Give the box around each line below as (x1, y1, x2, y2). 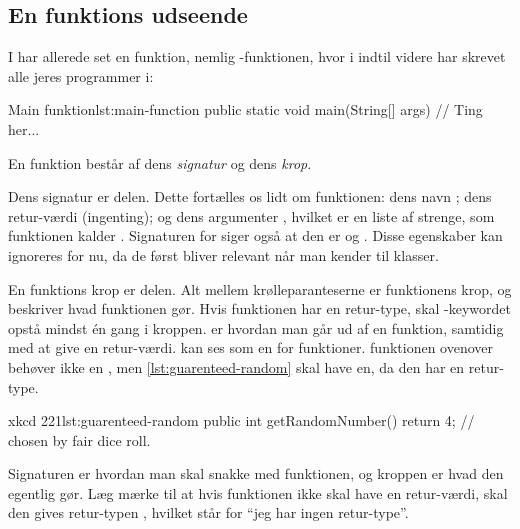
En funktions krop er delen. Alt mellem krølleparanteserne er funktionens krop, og (8, 278, 512, 299)
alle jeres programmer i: (8, 65, 154, 86)
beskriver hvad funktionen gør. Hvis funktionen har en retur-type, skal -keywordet (8, 298, 512, 319)
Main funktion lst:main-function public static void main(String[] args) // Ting (8, 99, 483, 120)
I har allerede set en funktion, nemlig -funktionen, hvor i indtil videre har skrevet (8, 46, 506, 67)
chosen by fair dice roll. (8, 429, 151, 450)
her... (8, 118, 40, 139)
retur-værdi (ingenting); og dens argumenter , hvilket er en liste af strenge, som (8, 205, 495, 226)
